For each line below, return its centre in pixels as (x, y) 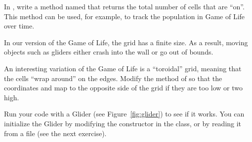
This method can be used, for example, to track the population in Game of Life (125, 16)
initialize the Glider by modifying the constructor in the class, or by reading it (123, 123)
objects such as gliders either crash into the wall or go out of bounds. (109, 52)
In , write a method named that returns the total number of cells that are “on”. (124, 6)
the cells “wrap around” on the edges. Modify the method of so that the (113, 78)
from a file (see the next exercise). (55, 133)
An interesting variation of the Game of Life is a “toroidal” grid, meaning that (123, 68)
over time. (19, 26)
